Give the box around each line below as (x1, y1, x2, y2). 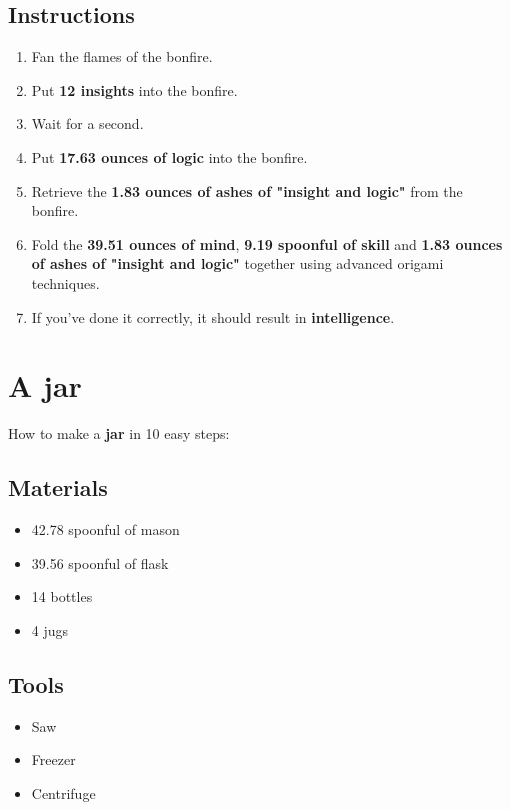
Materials (8, 472, 108, 503)
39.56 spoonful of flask (31, 552, 169, 573)
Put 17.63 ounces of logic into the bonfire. (31, 146, 308, 167)
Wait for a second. (31, 113, 144, 134)
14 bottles (31, 586, 93, 607)
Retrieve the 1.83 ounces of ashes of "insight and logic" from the (31, 180, 463, 201)
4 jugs (31, 619, 69, 640)
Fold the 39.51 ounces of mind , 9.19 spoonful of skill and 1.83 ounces (31, 233, 503, 254)
